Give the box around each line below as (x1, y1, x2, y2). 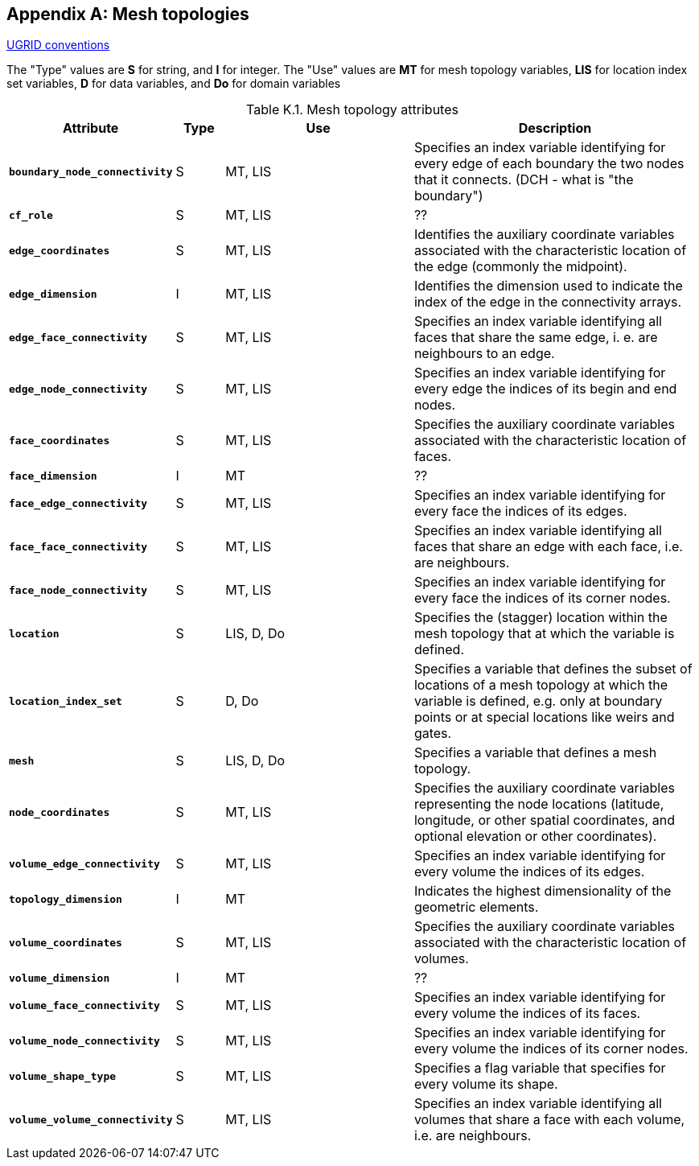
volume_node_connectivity (9, 1034, 160, 1047)
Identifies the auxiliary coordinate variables (413, 226, 675, 243)
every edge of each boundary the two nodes (413, 155, 685, 172)
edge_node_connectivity (9, 382, 148, 395)
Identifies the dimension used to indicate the (413, 278, 683, 295)
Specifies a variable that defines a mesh (413, 744, 657, 761)
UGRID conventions (6, 38, 110, 52)
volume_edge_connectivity (9, 857, 160, 870)
